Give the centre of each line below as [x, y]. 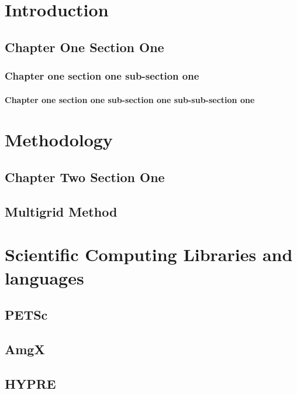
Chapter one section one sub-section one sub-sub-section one [130, 99]
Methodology [59, 140]
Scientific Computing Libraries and [149, 254]
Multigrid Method [61, 211]
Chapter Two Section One [85, 177]
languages [44, 277]
